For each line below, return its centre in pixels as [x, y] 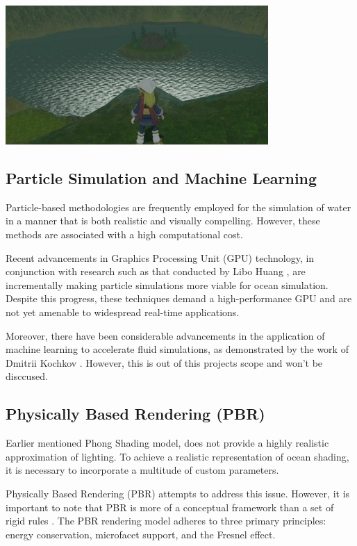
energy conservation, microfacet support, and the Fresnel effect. [141, 534]
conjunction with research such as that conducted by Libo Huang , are [156, 271]
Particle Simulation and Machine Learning [161, 178]
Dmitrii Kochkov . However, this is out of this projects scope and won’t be [164, 362]
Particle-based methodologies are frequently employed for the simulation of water [178, 207]
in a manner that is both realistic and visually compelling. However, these [163, 221]
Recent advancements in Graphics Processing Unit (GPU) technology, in [160, 257]
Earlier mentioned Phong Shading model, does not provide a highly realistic [167, 443]
